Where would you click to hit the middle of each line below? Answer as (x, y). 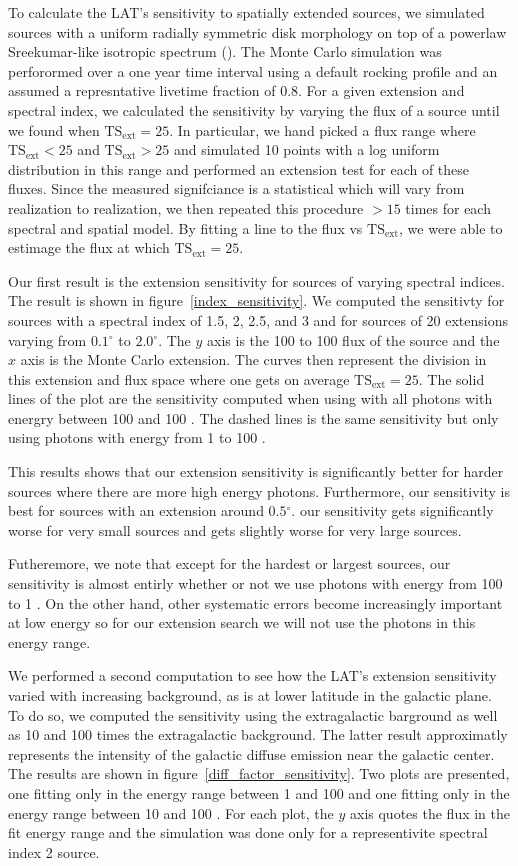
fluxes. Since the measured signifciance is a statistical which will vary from (236, 188)
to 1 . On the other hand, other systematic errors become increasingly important (255, 602)
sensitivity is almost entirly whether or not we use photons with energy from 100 (255, 583)
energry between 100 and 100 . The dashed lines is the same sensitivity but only (253, 417)
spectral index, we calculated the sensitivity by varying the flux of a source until (254, 109)
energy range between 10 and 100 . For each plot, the (171, 812)
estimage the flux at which (89, 247)
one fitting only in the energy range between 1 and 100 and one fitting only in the (259, 792)
